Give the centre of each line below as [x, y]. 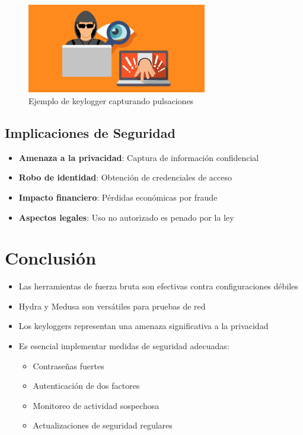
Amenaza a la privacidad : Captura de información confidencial [139, 157]
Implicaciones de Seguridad [90, 132]
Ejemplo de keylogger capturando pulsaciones [111, 100]
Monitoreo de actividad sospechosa [96, 405]
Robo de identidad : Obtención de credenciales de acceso [125, 177]
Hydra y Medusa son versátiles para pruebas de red [112, 306]
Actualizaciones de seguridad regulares [103, 425]
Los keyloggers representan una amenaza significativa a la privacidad [143, 326]
